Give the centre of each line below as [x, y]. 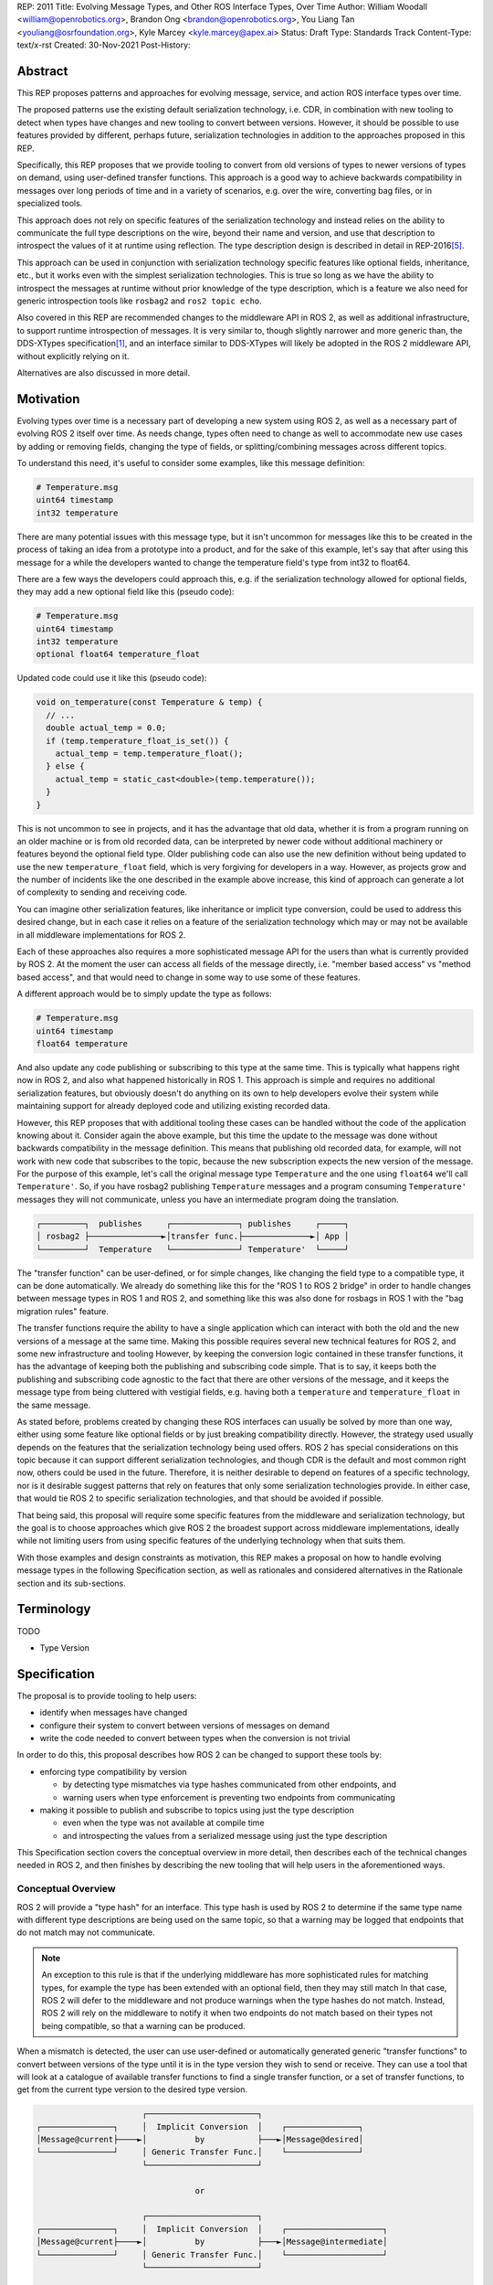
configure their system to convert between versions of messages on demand [185, 1725]
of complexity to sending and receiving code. [102, 892]
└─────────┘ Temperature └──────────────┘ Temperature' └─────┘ [193, 1249]
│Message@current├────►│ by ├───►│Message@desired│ [200, 2140]
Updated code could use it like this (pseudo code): [112, 678]
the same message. [54, 1405]
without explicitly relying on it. [73, 356]
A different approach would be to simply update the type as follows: [145, 994]
